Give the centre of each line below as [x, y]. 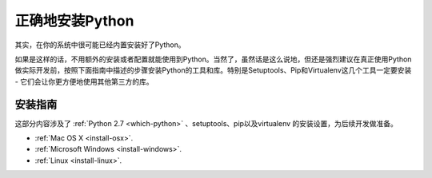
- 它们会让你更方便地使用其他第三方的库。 [84, 81]
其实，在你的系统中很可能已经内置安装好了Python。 [100, 45]
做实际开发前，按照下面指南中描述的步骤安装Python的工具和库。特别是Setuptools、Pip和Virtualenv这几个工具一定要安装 [213, 70]
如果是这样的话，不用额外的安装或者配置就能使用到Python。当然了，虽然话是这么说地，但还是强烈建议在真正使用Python [213, 59]
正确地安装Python [74, 21]
